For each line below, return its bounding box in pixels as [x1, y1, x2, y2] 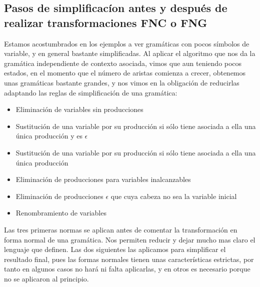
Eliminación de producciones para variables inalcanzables [15, 174, 191, 184]
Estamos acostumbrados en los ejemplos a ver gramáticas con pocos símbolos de [4, 38, 249, 48]
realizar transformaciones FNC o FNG [4, 14, 207, 30]
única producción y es [15, 130, 82, 141]
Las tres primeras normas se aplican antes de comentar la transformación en [4, 224, 237, 234]
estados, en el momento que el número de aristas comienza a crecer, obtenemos [4, 67, 246, 78]
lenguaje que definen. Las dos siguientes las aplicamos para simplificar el [4, 244, 226, 254]
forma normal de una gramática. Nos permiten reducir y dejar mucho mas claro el [4, 234, 255, 244]
